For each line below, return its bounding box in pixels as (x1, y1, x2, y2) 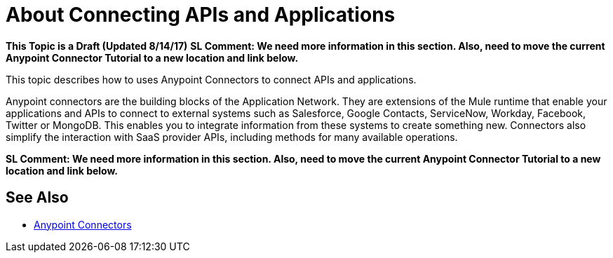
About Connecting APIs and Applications (6, 3, 396, 27)
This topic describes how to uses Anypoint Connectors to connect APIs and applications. (6, 73, 417, 86)
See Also (6, 189, 69, 207)
